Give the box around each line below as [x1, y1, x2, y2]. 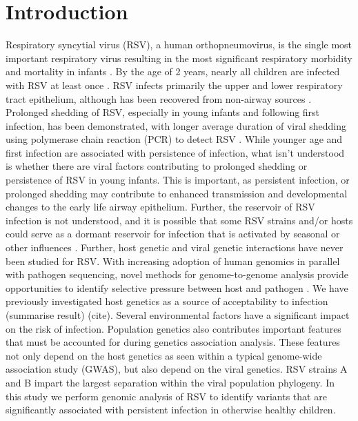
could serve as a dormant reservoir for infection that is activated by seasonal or [6, 226, 340, 241]
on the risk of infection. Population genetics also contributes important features [6, 321, 341, 335]
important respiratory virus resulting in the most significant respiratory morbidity [6, 50, 352, 65]
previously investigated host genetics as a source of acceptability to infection [6, 294, 328, 309]
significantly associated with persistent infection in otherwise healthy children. [6, 402, 336, 417]
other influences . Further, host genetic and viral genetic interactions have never [6, 240, 344, 255]
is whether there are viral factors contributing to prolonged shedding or [6, 159, 308, 173]
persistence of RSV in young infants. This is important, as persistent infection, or [6, 173, 350, 187]
